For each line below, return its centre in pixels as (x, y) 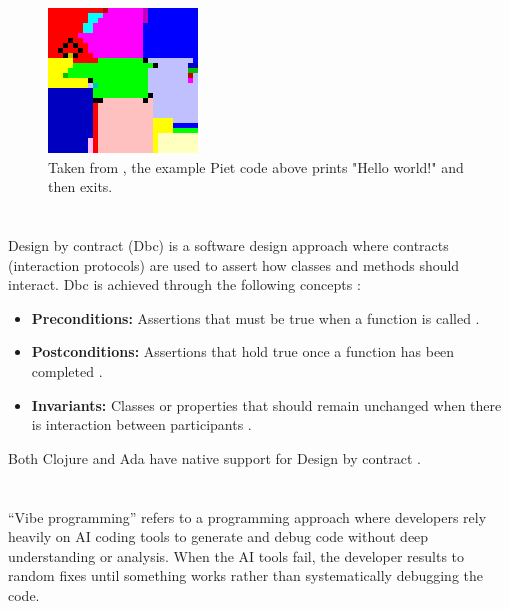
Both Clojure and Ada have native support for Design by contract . (214, 457)
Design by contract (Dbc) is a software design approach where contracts (228, 244)
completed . (67, 370)
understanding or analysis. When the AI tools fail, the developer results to (236, 555)
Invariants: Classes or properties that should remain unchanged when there (266, 404)
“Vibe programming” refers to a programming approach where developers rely (247, 516)
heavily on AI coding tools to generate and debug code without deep (218, 536)
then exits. (80, 186)
